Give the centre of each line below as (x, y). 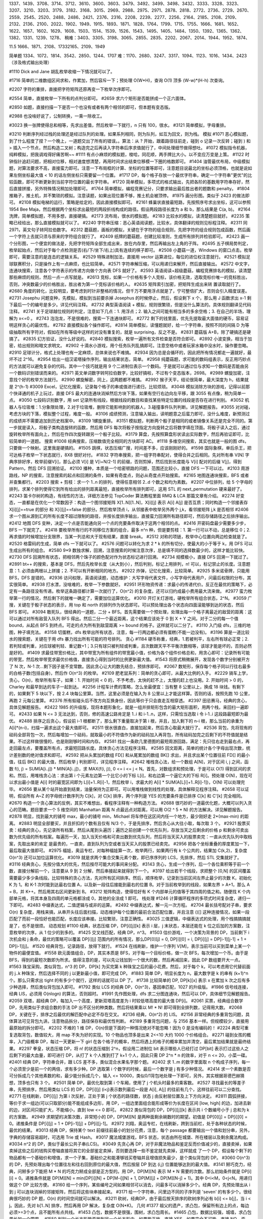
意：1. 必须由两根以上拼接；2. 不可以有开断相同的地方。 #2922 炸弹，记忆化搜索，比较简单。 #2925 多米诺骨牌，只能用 (130, 571)
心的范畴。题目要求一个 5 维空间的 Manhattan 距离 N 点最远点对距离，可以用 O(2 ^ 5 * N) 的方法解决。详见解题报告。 (127, 809)
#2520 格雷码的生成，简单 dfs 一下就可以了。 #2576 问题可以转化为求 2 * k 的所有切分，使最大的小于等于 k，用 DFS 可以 (131, 543)
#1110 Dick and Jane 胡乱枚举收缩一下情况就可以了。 (62, 71)
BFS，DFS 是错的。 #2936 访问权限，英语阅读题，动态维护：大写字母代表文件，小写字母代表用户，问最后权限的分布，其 (130, 577)
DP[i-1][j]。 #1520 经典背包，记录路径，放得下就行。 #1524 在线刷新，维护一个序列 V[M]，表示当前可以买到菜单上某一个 (130, 946)
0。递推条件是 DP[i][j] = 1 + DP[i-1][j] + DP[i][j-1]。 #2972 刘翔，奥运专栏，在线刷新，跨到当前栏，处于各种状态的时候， (129, 1123)
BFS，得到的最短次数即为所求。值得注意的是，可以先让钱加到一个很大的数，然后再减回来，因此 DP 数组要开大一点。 (126, 960)
